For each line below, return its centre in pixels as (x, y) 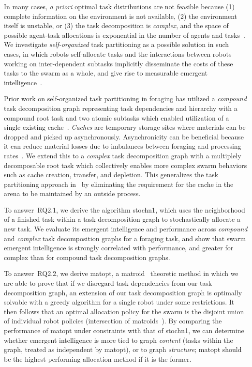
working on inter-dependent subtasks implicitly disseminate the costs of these (119, 63)
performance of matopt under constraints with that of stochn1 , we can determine (124, 330)
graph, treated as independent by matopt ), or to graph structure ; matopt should (123, 349)
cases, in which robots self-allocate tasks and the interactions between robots (118, 54)
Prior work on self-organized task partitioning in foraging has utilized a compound (125, 99)
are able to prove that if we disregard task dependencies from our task (108, 283)
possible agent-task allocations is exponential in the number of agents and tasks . (125, 35)
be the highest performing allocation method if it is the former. (98, 359)
